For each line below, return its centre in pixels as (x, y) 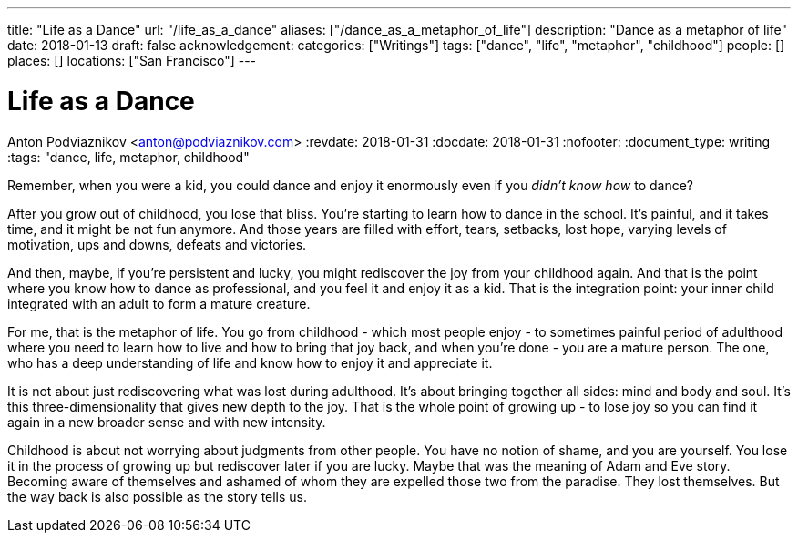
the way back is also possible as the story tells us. (158, 496)
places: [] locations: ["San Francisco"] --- (132, 61)
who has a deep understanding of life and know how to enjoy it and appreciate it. (250, 362)
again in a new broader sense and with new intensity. (167, 422)
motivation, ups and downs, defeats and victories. (157, 244)
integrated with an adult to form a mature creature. (159, 303)
